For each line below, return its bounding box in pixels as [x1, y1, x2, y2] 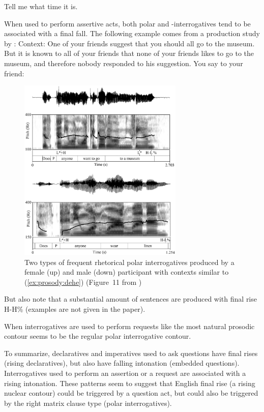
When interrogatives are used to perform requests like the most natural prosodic [4, 320, 255, 331]
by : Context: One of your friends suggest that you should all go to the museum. [4, 38, 255, 48]
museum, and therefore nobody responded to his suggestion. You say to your [4, 57, 243, 68]
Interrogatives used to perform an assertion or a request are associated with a [4, 367, 246, 378]
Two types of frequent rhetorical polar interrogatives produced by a [24, 256, 234, 267]
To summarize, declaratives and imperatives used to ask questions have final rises [4, 347, 258, 358]
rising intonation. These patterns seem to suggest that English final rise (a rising [4, 377, 255, 388]
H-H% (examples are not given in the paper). [4, 304, 145, 314]
